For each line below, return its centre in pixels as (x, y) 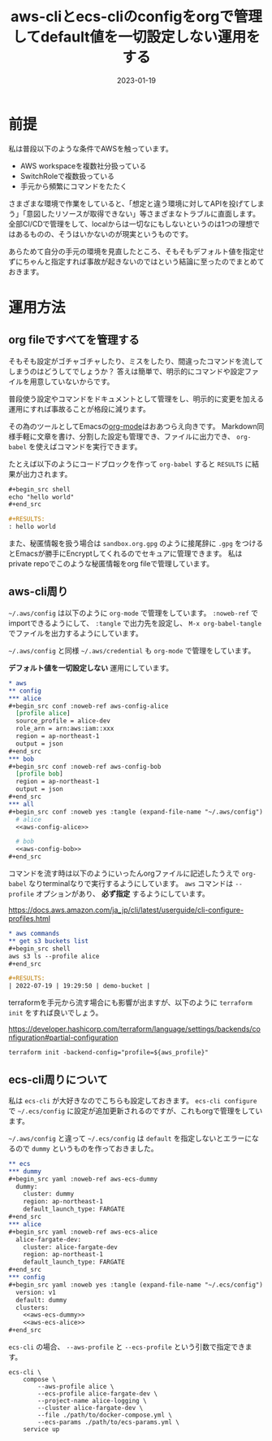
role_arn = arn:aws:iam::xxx (65, 729)
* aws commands (34, 933)
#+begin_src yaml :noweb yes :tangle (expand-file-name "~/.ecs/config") (136, 1285)
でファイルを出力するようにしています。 (76, 633)
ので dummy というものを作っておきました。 (86, 1148)
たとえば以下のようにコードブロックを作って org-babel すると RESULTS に (130, 464)
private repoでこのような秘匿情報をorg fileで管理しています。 (111, 564)
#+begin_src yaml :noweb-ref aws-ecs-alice (83, 1232)
